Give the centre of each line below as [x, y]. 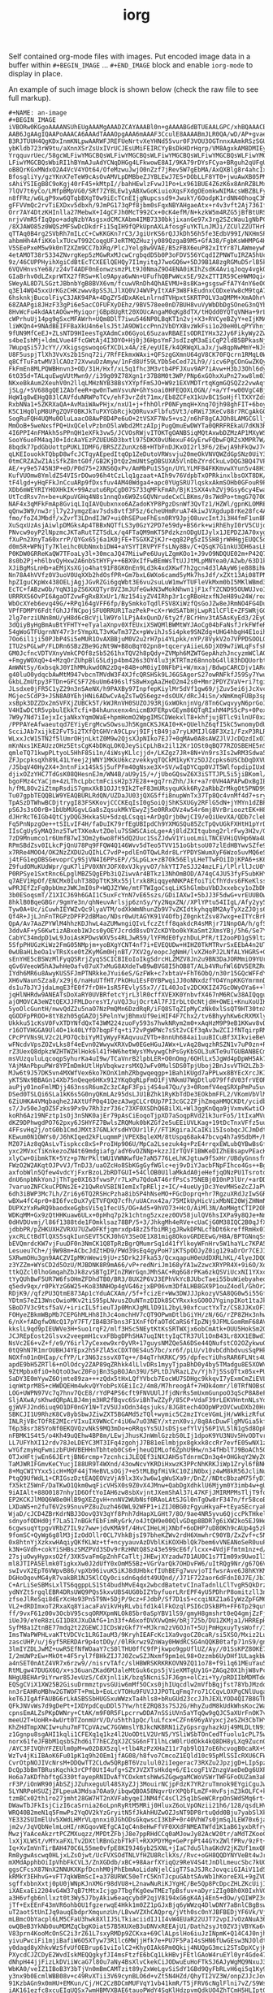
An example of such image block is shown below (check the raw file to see [134, 89]
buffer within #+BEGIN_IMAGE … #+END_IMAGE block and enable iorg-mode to [131, 65]
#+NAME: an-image [38, 113]
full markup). [30, 98]
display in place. [36, 74]
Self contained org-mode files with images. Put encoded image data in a [130, 56]
